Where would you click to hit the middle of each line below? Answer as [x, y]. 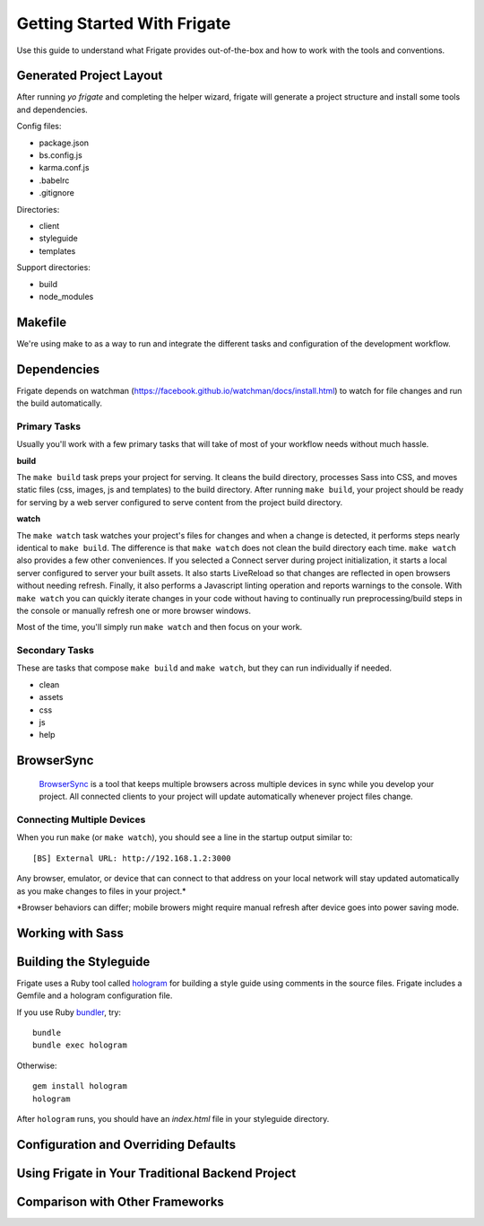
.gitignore [57, 193]
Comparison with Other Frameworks [120, 1201]
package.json [64, 143]
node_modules [66, 296]
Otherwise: [37, 1065]
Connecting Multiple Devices [81, 819]
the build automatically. [60, 403]
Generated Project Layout [90, 76]
